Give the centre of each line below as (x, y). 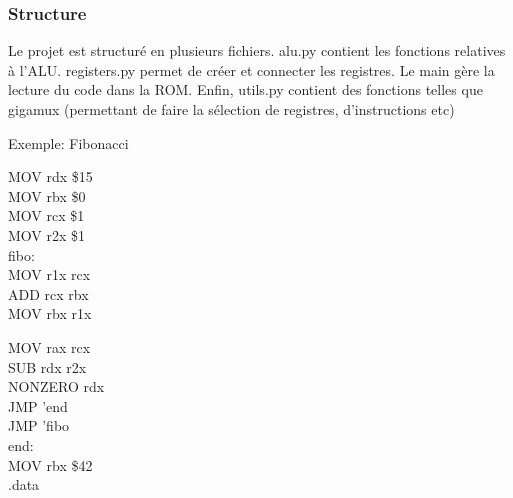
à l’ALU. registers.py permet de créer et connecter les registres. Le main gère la (251, 69)
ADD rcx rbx (48, 293)
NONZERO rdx (56, 386)
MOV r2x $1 (47, 234)
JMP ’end (38, 405)
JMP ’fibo (39, 425)
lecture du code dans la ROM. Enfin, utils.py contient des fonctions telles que (245, 89)
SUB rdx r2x (47, 366)
